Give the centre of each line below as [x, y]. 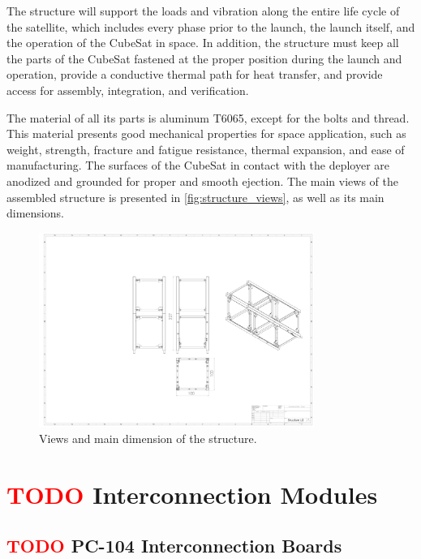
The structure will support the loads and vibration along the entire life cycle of [203, 11]
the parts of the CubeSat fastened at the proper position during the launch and [204, 58]
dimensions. [35, 213]
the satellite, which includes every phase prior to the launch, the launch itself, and [211, 26]
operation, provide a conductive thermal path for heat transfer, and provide [195, 74]
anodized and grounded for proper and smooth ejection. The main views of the [202, 181]
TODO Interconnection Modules [192, 494]
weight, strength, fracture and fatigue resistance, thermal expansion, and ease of [206, 149]
